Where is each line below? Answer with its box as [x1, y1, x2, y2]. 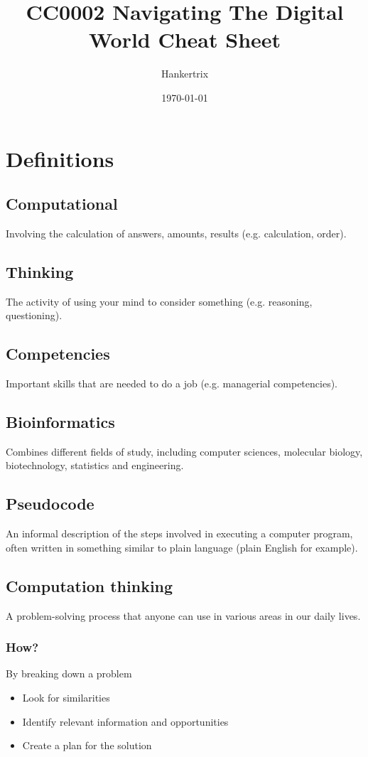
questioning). [6, 308, 63, 323]
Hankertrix [161, 66, 209, 81]
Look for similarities [22, 690, 110, 705]
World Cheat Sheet [88, 25, 281, 54]
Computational [6, 193, 118, 215]
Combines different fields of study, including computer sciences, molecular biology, [6, 444, 363, 458]
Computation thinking [6, 574, 173, 596]
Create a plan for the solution [22, 738, 152, 753]
